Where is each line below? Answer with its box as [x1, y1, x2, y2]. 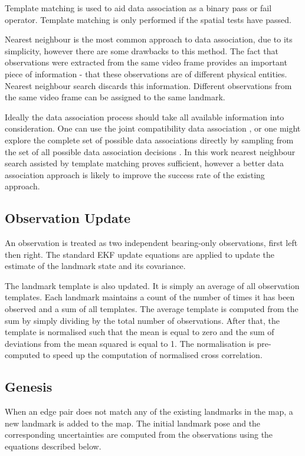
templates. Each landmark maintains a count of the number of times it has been [5, 291, 295, 303]
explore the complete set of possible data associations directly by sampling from [5, 133, 294, 146]
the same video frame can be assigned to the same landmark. [5, 91, 225, 103]
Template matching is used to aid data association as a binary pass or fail [5, 2, 272, 14]
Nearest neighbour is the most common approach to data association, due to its [5, 33, 293, 45]
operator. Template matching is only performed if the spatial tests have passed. [5, 13, 291, 25]
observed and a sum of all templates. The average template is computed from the [5, 303, 299, 315]
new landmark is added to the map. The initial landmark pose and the [5, 416, 261, 429]
